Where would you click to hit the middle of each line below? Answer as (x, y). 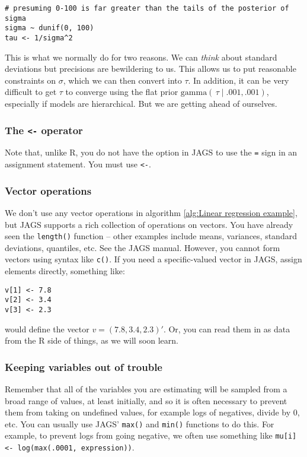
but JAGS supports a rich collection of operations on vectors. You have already (149, 224)
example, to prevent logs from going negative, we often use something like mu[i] (151, 435)
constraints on (31, 80)
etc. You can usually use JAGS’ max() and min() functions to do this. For (140, 423)
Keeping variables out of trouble (84, 366)
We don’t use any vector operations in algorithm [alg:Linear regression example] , (151, 212)
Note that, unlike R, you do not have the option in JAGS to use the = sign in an (151, 152)
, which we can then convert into (122, 80)
